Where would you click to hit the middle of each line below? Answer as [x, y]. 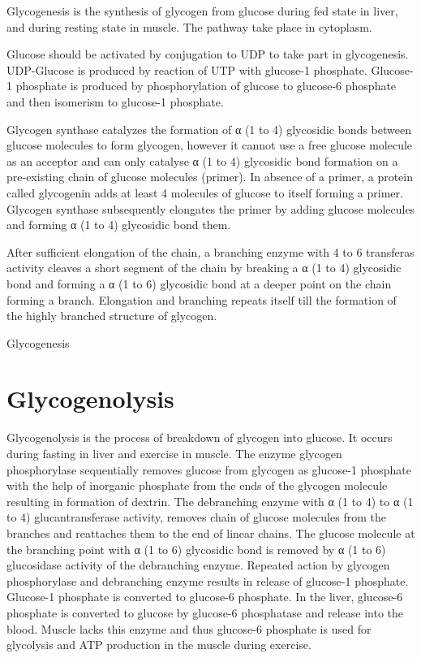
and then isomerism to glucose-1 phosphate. [115, 101]
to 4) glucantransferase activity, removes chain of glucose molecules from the [196, 517]
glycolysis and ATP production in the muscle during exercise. [159, 645]
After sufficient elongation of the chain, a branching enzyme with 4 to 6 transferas [210, 251]
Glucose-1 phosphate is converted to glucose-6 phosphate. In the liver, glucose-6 [205, 597]
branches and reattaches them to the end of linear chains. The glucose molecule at [211, 532]
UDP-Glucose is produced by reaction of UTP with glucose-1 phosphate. [187, 69]
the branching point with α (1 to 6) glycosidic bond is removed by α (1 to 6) [196, 549]
